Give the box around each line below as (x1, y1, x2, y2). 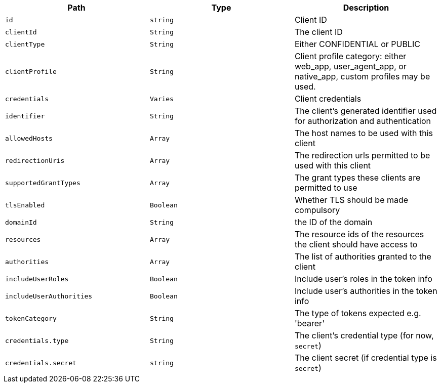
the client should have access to (294, 239, 418, 249)
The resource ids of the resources (294, 229, 424, 239)
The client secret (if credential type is (294, 353, 437, 363)
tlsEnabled (5, 201, 45, 209)
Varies (149, 95, 174, 103)
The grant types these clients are (294, 173, 421, 183)
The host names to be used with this (294, 128, 433, 138)
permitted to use (294, 183, 357, 193)
